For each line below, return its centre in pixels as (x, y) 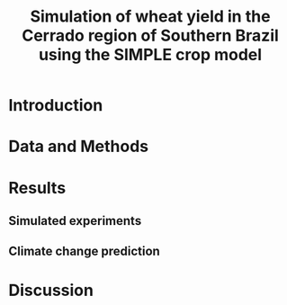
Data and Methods (79, 147)
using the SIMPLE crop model (150, 55)
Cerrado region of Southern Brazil (150, 36)
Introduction (56, 106)
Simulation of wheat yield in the (150, 17)
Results (37, 188)
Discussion (51, 290)
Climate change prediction (85, 251)
